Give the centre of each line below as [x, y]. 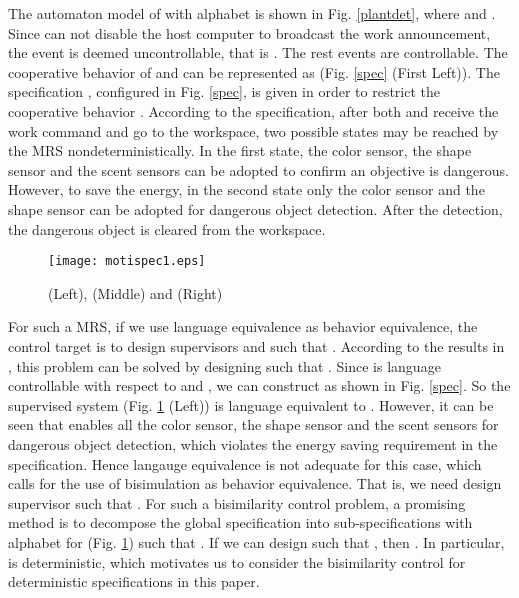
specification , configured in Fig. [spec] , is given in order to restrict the [224, 91]
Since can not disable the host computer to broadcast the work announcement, [249, 32]
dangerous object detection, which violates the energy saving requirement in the [253, 443]
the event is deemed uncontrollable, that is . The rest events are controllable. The [258, 52]
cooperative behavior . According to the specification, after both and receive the [253, 110]
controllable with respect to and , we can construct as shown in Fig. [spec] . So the [259, 385]
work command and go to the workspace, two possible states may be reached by [253, 130]
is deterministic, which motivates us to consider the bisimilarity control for [237, 561]
